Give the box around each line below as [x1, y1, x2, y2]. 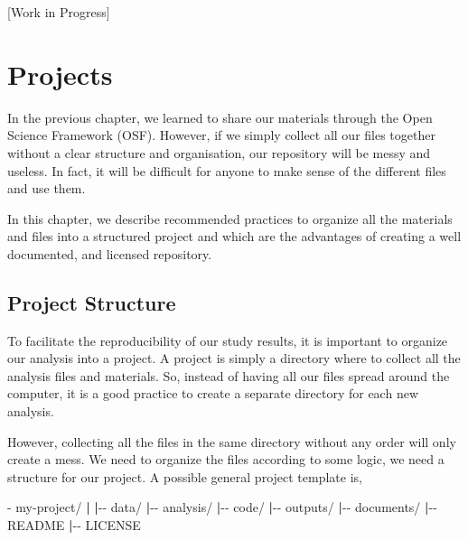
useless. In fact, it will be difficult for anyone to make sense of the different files [7, 161, 446, 180]
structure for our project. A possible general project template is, [7, 467, 362, 486]
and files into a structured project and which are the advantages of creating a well [7, 227, 462, 246]
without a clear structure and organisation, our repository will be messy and [7, 143, 431, 162]
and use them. [7, 179, 86, 198]
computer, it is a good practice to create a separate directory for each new [7, 384, 418, 403]
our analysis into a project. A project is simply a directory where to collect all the [7, 349, 461, 368]
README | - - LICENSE [7, 516, 141, 535]
